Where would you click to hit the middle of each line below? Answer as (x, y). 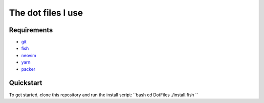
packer (28, 69)
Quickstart (26, 83)
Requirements (31, 30)
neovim (29, 55)
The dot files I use (46, 13)
